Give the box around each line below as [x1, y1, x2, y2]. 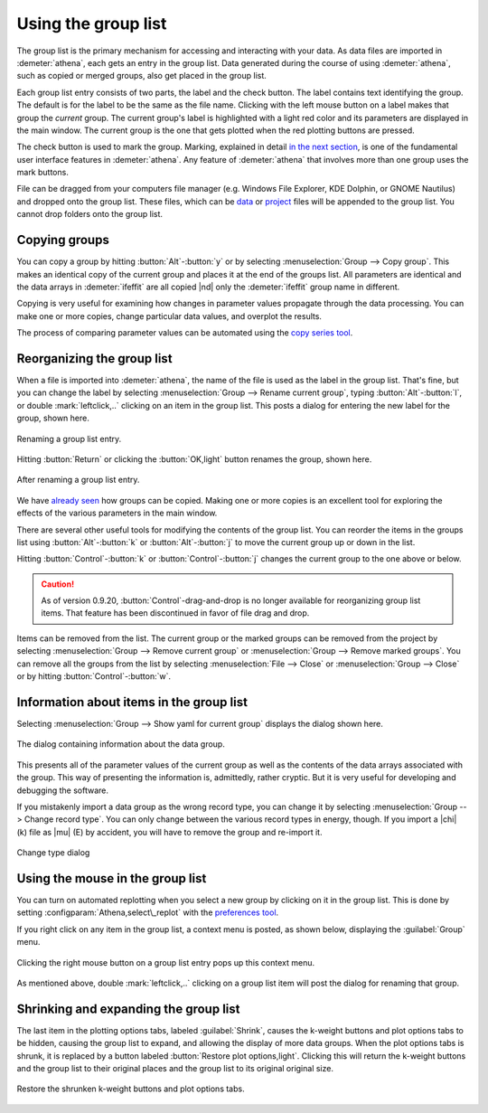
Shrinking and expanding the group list [16, 1001, 240, 1016]
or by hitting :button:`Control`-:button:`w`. [16, 671, 172, 682]
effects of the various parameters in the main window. [16, 507, 218, 519]
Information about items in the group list [16, 694, 249, 710]
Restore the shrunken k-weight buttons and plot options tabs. [16, 1083, 245, 1094]
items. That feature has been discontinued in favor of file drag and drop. [41, 608, 310, 618]
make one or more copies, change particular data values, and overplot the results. [16, 310, 323, 321]
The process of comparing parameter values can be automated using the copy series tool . [16, 327, 353, 338]
